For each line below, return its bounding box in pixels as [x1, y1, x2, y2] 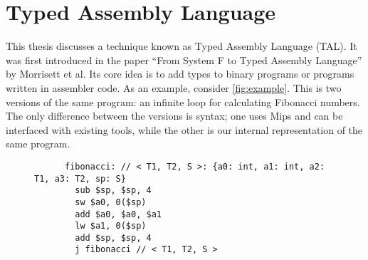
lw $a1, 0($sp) [75, 221, 147, 232]
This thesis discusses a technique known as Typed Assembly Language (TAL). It [6, 38, 357, 53]
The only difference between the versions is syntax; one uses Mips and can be [6, 108, 343, 123]
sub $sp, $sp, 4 [75, 185, 152, 196]
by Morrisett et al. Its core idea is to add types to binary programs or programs [6, 66, 354, 81]
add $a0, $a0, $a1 [75, 209, 162, 219]
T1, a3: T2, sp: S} [34, 173, 126, 184]
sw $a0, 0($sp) [75, 197, 147, 207]
